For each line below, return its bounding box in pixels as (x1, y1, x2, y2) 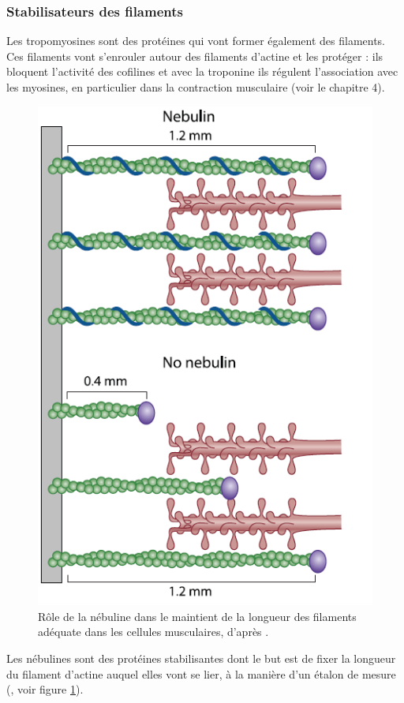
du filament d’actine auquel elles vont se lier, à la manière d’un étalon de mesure (6, 665, 396, 682)
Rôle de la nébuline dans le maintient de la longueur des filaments (38, 608, 357, 624)
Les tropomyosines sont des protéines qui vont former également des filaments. (6, 32, 386, 49)
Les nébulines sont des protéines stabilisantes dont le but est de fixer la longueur (6, 650, 396, 666)
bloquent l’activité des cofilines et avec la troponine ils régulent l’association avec (6, 63, 398, 80)
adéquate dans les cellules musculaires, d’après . (38, 623, 269, 640)
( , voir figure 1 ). (6, 681, 84, 697)
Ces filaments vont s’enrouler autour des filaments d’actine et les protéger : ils (6, 47, 383, 64)
